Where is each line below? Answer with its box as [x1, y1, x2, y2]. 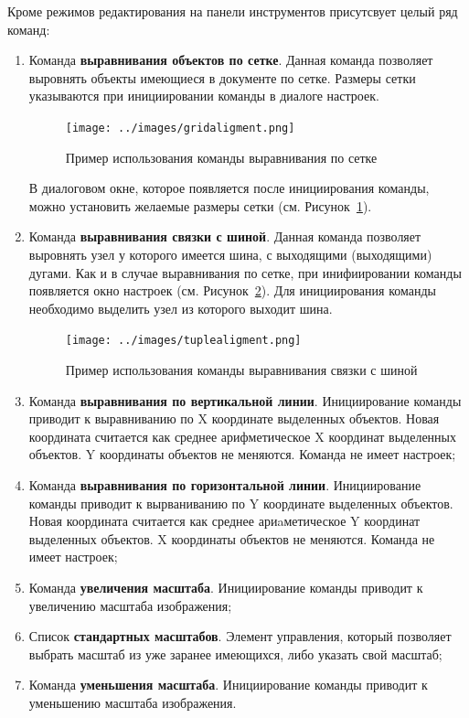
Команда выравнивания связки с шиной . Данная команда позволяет [28, 227, 421, 246]
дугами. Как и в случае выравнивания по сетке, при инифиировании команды [28, 263, 462, 282]
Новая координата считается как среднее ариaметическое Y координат [28, 511, 421, 530]
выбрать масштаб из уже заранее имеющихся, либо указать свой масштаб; [28, 644, 442, 663]
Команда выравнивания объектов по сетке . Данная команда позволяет [28, 50, 433, 70]
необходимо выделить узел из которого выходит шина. [28, 298, 333, 317]
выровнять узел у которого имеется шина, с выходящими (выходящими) [28, 245, 432, 263]
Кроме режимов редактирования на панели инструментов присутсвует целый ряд [7, 2, 458, 20]
